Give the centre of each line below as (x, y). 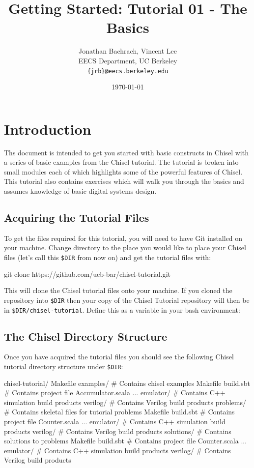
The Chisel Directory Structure (86, 336)
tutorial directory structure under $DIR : (64, 366)
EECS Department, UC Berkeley (128, 60)
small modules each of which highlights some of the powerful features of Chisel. (123, 171)
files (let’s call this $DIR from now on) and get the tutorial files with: (108, 257)
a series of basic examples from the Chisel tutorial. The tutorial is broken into (121, 162)
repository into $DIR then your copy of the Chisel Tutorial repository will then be (127, 300)
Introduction (48, 129)
